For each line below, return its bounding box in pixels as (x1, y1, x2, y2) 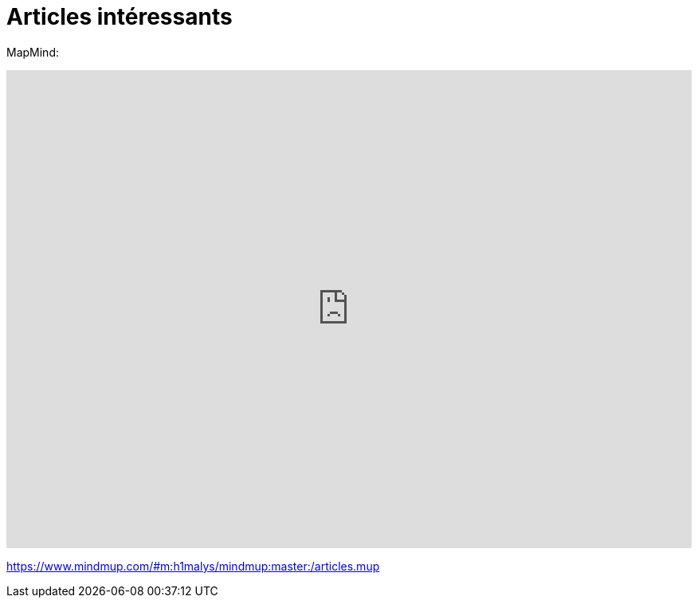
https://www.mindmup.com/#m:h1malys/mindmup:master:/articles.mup (6, 559, 380, 573)
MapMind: (6, 45, 59, 59)
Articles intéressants (6, 3, 233, 30)
